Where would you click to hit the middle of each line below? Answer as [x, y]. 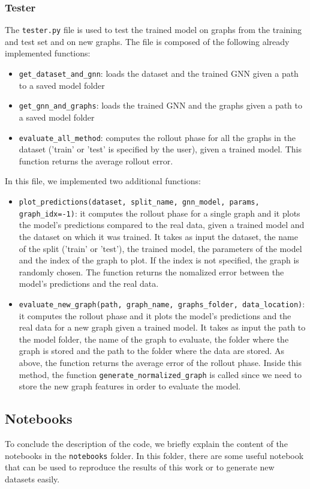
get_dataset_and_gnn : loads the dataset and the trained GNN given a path [159, 73]
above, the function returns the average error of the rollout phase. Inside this [160, 362]
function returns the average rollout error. [96, 160]
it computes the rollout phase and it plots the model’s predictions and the [155, 315]
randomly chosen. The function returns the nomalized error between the [151, 271]
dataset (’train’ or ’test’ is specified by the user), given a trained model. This [160, 149]
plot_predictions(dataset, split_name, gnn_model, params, [139, 202]
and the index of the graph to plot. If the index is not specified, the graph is [159, 260]
